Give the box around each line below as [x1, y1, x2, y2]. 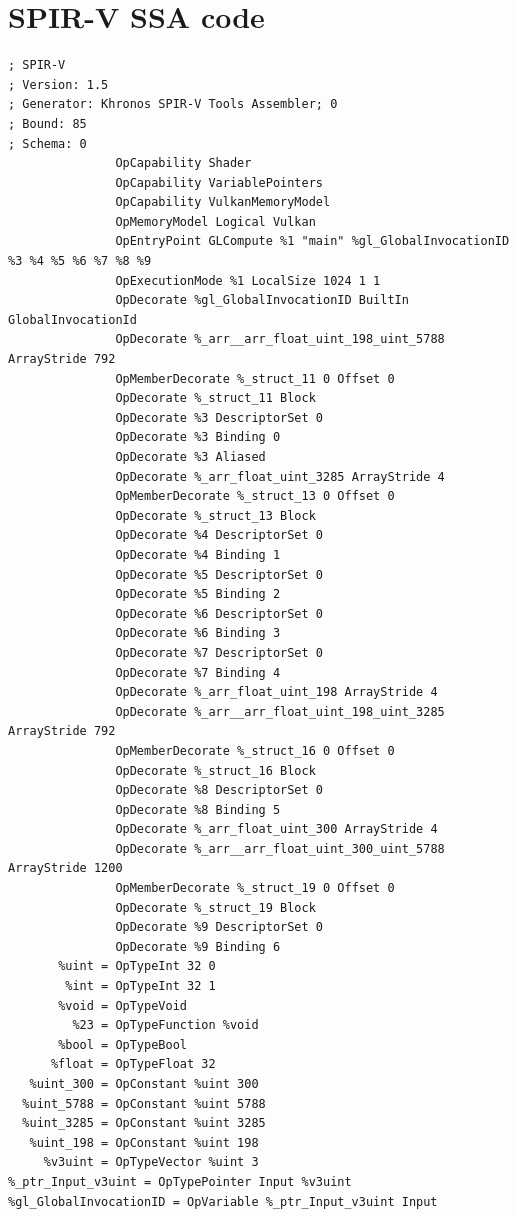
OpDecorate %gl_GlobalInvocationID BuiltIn [115, 293, 409, 308]
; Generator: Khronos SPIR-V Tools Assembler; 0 [8, 97, 338, 112]
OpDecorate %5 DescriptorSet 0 [115, 567, 323, 582]
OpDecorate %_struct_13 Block [115, 508, 316, 523]
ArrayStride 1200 [8, 861, 123, 876]
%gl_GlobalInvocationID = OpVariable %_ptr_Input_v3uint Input [8, 1194, 438, 1209]
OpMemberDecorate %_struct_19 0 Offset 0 [115, 881, 395, 896]
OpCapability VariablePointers [115, 175, 323, 190]
